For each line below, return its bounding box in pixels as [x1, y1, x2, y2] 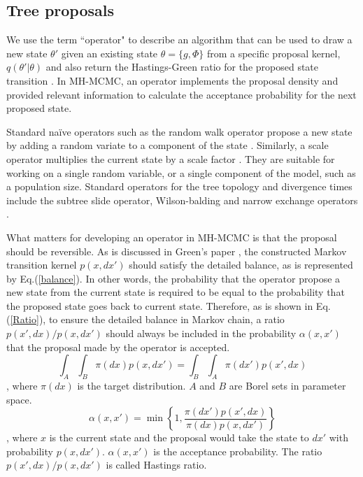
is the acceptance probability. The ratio [153, 443, 322, 458]
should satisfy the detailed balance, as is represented [129, 257, 353, 272]
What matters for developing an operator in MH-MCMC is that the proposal [6, 229, 337, 244]
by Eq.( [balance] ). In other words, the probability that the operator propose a [6, 271, 341, 285]
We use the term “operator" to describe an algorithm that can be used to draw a [6, 32, 353, 47]
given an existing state [61, 45, 158, 60]
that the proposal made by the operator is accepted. [6, 339, 230, 354]
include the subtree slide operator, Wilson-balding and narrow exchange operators [6, 192, 358, 207]
